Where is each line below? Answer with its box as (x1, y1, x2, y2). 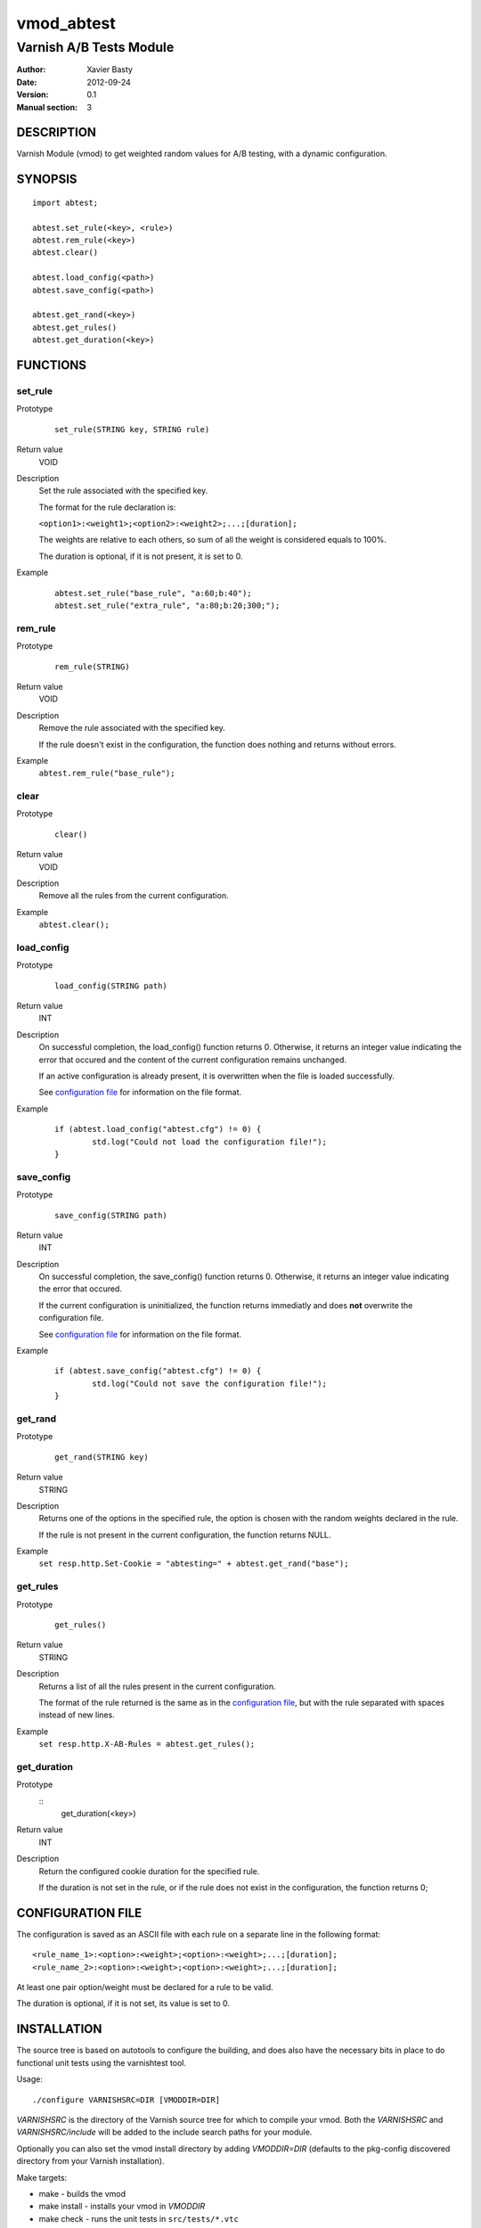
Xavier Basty (86, 64, 134, 75)
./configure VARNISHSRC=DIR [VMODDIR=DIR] (32, 2094, 221, 2105)
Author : (16, 64, 46, 75)
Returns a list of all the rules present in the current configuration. (38, 1681, 276, 1691)
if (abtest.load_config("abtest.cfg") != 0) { (54, 1124, 262, 1134)
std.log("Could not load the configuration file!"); (92, 1136, 327, 1147)
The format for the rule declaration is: (38, 502, 176, 512)
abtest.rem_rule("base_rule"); (38, 768, 175, 779)
